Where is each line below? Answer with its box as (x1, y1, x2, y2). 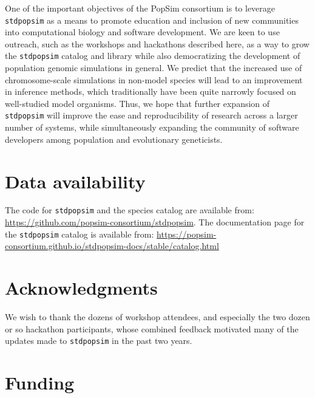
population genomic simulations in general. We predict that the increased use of (5, 61, 302, 74)
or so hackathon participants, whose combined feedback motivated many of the (5, 322, 299, 335)
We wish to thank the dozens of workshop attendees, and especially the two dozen (5, 311, 310, 323)
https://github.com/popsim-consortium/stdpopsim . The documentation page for (5, 216, 305, 228)
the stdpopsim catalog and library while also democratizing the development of (5, 49, 300, 62)
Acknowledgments (5, 275, 158, 300)
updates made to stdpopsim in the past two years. (5, 334, 192, 347)
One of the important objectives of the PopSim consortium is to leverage (5, 2, 276, 14)
